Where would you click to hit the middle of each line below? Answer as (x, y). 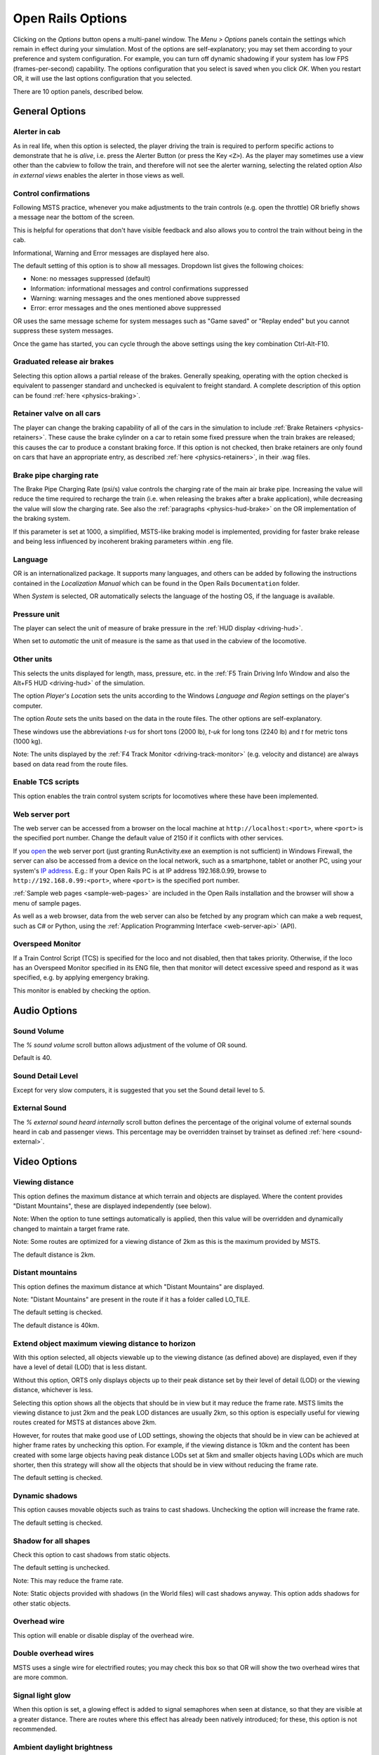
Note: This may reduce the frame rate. (68, 1580)
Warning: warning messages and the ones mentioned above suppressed (135, 298)
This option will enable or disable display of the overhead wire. (104, 1635)
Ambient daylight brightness (63, 1747)
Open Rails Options (70, 18)
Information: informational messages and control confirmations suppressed (139, 289)
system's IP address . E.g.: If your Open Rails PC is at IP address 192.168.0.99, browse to (140, 870)
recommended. (35, 1729)
